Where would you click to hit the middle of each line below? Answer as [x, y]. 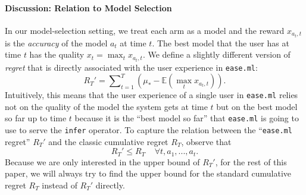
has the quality [57, 54]
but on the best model [257, 106]
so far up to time [36, 118]
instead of [60, 185]
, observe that [206, 141]
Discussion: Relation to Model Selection [88, 7]
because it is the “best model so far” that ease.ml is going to [187, 118]
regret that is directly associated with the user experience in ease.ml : [131, 67]
